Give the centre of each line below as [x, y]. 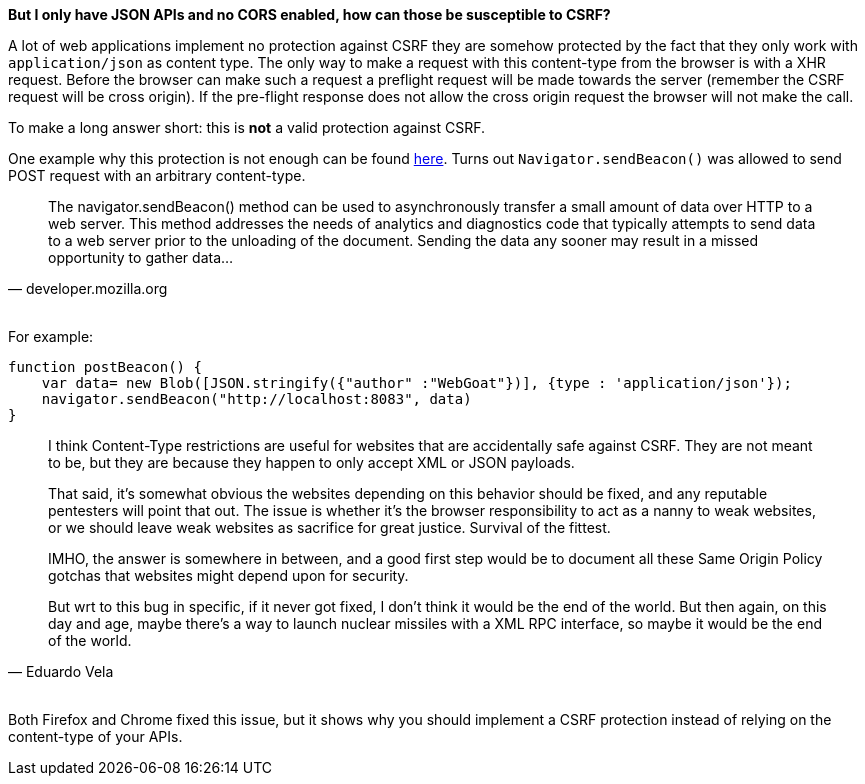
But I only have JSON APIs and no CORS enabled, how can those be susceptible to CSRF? [309, 14]
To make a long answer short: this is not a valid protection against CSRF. [246, 127]
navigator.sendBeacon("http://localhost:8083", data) [256, 399]
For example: [51, 336]
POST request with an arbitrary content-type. [157, 175]
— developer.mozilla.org [88, 288]
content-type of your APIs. [95, 736]
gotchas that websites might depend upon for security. [228, 575]
